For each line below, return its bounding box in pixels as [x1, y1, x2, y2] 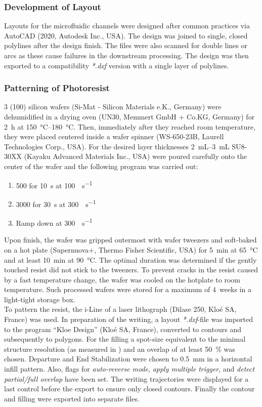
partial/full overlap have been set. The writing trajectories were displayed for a [4, 373, 249, 384]
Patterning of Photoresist [4, 82, 110, 94]
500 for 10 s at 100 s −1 [16, 178, 93, 190]
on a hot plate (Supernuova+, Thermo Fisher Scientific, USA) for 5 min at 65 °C [4, 244, 258, 255]
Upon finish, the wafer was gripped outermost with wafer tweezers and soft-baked [4, 234, 257, 245]
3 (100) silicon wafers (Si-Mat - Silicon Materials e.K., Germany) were [4, 101, 222, 112]
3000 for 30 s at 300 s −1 [16, 197, 96, 209]
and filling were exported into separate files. [4, 393, 140, 403]
